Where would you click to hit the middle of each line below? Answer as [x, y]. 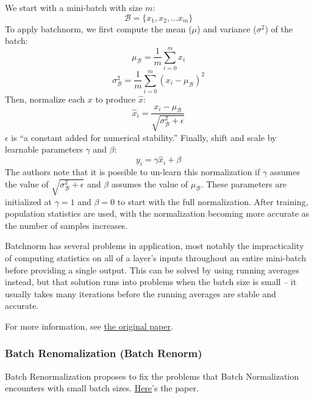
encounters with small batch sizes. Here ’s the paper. [102, 388]
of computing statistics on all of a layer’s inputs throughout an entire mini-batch [156, 257]
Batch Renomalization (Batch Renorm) [104, 353]
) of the [279, 28]
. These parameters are [244, 183]
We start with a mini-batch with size [74, 7]
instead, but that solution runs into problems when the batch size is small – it [151, 282]
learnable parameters [44, 149]
